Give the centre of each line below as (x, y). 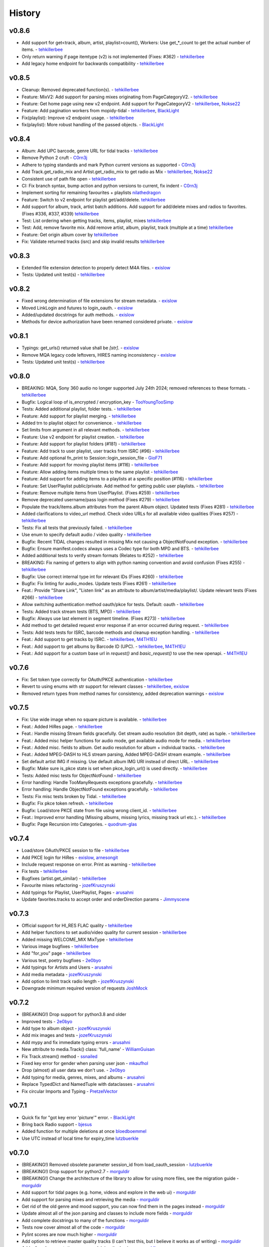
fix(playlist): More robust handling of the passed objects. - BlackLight (93, 125)
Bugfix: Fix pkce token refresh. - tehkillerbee (67, 804)
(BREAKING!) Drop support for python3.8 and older (74, 1015)
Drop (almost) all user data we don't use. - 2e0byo (73, 1070)
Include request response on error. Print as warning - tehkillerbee (89, 864)
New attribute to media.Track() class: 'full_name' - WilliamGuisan (88, 1049)
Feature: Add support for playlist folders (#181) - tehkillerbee (84, 444)
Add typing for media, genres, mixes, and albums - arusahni (83, 1077)
